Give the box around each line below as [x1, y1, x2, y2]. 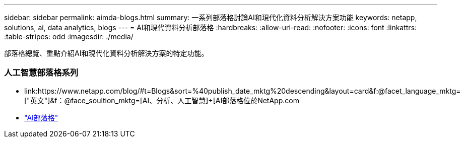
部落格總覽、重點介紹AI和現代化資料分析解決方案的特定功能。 [4, 49, 209, 57]
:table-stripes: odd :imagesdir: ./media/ [4, 32, 134, 41]
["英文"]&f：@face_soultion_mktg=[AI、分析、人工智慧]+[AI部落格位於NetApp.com [24, 96, 299, 105]
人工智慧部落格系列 [4, 67, 79, 78]
